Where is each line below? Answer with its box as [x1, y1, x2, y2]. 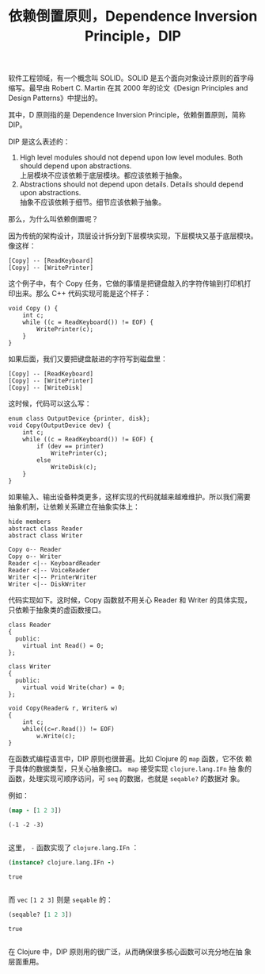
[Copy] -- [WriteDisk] [8, 384, 83, 392]
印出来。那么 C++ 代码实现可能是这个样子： [8, 289, 152, 298]
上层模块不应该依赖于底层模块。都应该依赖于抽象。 [19, 171, 187, 180]
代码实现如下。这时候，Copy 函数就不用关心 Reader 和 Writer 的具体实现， [8, 595, 252, 605]
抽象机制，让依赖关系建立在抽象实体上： [8, 502, 140, 512]
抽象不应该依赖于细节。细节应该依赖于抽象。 [19, 198, 166, 207]
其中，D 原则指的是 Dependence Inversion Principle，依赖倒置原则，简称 [8, 110, 247, 120]
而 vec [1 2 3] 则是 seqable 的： [8, 895, 113, 904]
